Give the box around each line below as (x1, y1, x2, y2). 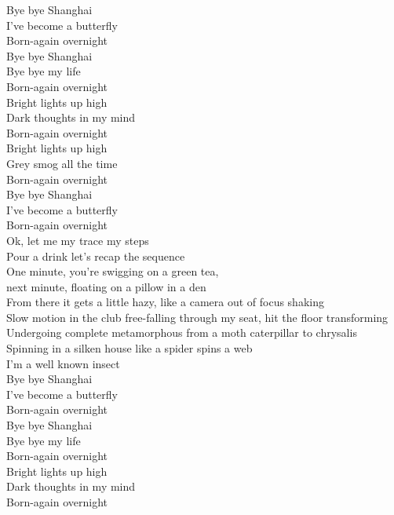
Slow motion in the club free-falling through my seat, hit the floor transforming (6, 309, 389, 325)
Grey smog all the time (6, 155, 118, 171)
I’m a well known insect (6, 355, 120, 371)
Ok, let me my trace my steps (6, 232, 149, 248)
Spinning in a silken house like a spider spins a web (6, 340, 253, 356)
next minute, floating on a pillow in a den (6, 278, 206, 294)
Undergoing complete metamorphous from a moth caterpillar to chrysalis (6, 324, 357, 341)
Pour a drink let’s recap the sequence (6, 247, 185, 264)
